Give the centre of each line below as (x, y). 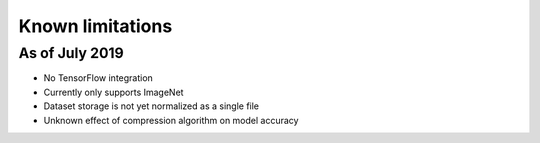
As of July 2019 (71, 53)
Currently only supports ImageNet (113, 92)
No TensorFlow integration (98, 78)
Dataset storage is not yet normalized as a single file (151, 106)
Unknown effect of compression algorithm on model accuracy (171, 120)
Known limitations (95, 26)
